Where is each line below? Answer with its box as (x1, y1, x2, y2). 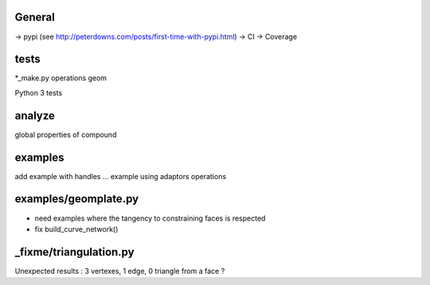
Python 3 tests (14, 88, 63, 97)
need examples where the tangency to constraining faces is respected (34, 213, 266, 223)
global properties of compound (14, 130, 117, 139)
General (14, 10, 56, 24)
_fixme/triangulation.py (14, 245, 135, 259)
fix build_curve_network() (34, 224, 119, 234)
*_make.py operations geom (14, 73, 107, 83)
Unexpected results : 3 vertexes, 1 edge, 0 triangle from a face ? (14, 266, 225, 275)
